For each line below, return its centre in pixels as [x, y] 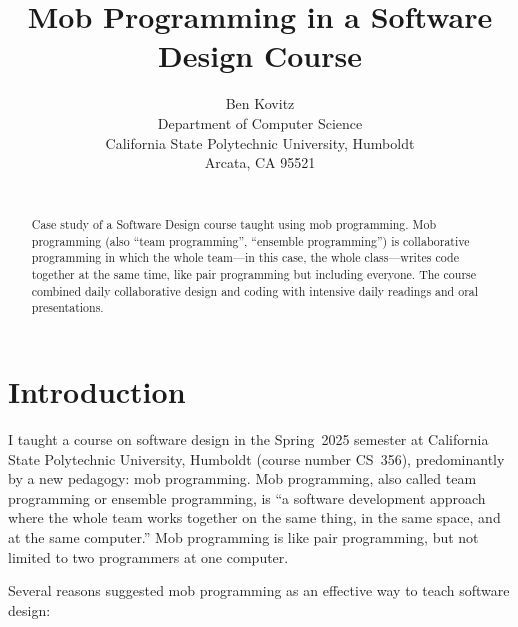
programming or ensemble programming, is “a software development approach [247, 497]
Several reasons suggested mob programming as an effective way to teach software [259, 590]
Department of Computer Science [260, 122]
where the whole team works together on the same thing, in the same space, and [254, 517]
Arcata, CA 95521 [260, 162]
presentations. [67, 307]
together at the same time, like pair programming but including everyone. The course [254, 274]
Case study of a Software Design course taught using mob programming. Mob [234, 224]
